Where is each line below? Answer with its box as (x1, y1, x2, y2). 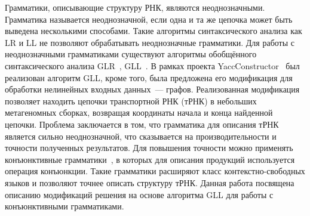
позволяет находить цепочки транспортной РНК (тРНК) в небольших (5, 94, 257, 107)
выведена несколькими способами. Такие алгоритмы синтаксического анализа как (5, 24, 302, 37)
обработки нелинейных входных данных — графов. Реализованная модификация (5, 83, 300, 95)
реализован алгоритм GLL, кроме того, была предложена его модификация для (5, 71, 293, 84)
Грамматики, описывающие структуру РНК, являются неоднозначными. (5, 1, 265, 13)
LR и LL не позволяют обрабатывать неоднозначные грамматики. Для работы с (5, 36, 294, 48)
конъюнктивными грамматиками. (5, 200, 124, 212)
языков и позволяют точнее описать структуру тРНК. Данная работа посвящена (5, 176, 294, 189)
